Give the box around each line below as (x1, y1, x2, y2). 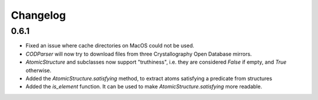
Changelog (11, 9, 66, 22)
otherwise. (25, 67, 52, 74)
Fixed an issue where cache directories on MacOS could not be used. (25, 42, 194, 49)
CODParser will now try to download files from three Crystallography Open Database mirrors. (25, 50, 252, 57)
